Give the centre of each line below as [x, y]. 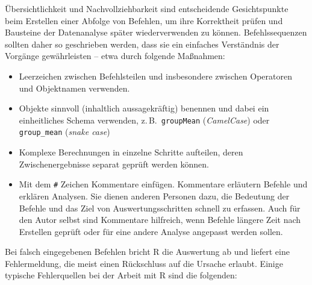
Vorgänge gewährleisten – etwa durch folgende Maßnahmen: [115, 56]
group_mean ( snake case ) [64, 132]
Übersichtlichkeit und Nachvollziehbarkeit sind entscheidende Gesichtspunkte [147, 8]
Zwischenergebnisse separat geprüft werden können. [114, 164]
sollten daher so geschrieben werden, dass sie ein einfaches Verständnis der [142, 44]
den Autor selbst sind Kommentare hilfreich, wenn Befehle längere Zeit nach [160, 220]
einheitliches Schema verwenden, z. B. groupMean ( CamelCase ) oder [144, 120]
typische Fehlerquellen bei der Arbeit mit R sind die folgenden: [121, 275]
